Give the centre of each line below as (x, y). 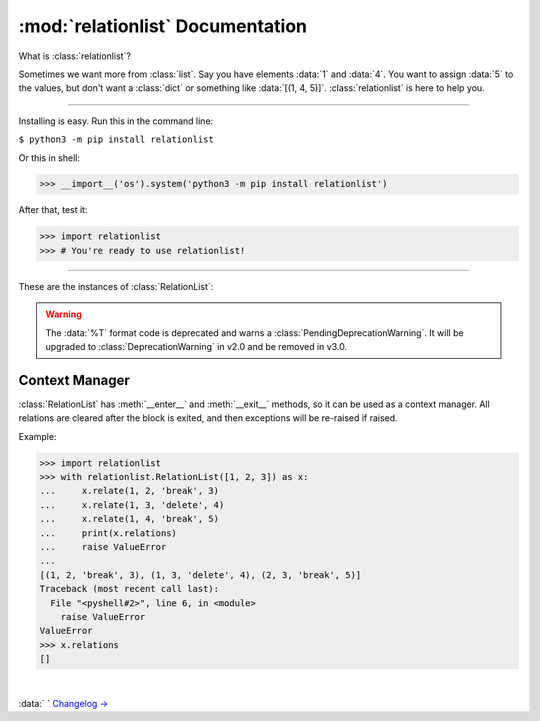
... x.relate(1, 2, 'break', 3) (129, 491)
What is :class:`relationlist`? (75, 56)
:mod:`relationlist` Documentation (163, 26)
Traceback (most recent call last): (129, 589)
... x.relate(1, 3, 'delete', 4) (132, 504)
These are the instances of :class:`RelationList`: (116, 286)
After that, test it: (53, 210)
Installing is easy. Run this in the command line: (116, 121)
